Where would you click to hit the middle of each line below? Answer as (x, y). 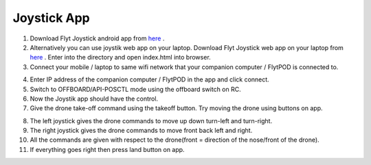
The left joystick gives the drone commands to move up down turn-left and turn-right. (151, 120)
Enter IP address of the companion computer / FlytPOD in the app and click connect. (149, 79)
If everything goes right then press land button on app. (107, 149)
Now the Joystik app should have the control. (94, 99)
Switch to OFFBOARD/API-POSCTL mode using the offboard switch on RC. (135, 89)
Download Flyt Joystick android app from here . (97, 38)
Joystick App (51, 18)
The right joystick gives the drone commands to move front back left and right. (141, 131)
